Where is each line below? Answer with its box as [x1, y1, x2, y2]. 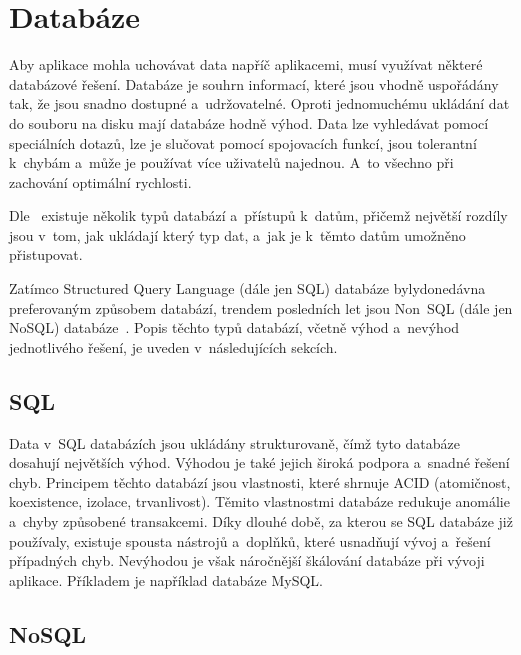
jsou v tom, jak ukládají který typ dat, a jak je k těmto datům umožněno [9, 224, 466, 245]
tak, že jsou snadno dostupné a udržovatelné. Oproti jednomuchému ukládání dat [9, 93, 510, 114]
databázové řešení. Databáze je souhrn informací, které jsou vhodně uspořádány [9, 73, 499, 94]
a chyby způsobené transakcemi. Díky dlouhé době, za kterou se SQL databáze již [9, 511, 513, 532]
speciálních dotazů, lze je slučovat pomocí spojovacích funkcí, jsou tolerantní [9, 132, 477, 153]
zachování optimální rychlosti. [9, 171, 192, 192]
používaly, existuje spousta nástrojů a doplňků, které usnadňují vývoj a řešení [9, 530, 491, 551]
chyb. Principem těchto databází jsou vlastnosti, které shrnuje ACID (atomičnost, [9, 471, 511, 492]
